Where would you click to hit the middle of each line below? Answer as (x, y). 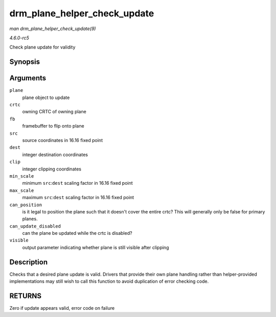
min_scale (22, 176)
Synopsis (25, 62)
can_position (26, 205)
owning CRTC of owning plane (54, 112)
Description (29, 262)
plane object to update (46, 97)
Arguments (28, 78)
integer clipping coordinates (52, 169)
